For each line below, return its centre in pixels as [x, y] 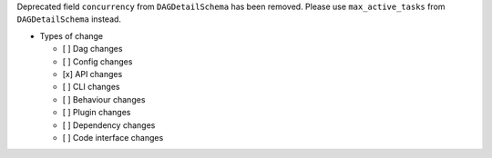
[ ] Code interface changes [113, 137]
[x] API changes [92, 74]
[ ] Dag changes [92, 49]
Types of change [72, 35]
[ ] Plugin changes [97, 113]
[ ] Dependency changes [109, 125]
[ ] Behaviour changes [104, 99]
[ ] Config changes [97, 61]
